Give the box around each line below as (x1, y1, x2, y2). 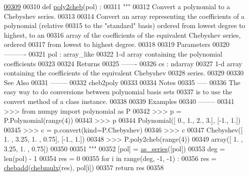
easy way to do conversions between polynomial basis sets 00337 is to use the (4, 87, 232, 97)
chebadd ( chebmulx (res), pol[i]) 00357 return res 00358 (4, 162, 164, 173)
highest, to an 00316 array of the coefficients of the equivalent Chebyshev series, (4, 29, 241, 40)
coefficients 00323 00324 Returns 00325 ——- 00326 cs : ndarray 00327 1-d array (4, 58, 242, 68)
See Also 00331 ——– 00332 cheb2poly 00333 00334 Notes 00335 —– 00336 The (4, 77, 240, 87)
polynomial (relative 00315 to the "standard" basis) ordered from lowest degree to (4, 20, 246, 30)
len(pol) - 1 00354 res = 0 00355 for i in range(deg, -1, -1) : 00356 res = (4, 153, 217, 163)
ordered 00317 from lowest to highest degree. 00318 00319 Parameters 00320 (4, 39, 230, 49)
